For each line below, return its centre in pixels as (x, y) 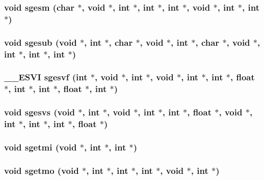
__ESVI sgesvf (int (46, 77)
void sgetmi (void (41, 147)
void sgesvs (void (40, 112)
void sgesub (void (41, 42)
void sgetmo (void (42, 170)
